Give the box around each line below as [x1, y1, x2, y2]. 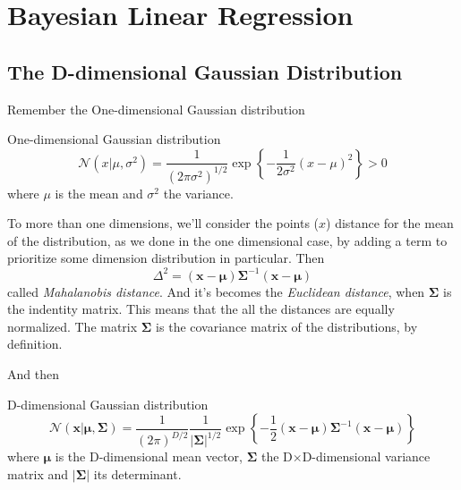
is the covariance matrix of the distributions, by [156, 317, 418, 335]
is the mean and [55, 183, 143, 202]
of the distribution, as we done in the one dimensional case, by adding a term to [7, 231, 448, 249]
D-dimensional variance [302, 447, 431, 466]
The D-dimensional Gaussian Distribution [7, 57, 403, 85]
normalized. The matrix [7, 317, 138, 335]
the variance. [163, 183, 234, 202]
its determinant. [93, 464, 182, 483]
